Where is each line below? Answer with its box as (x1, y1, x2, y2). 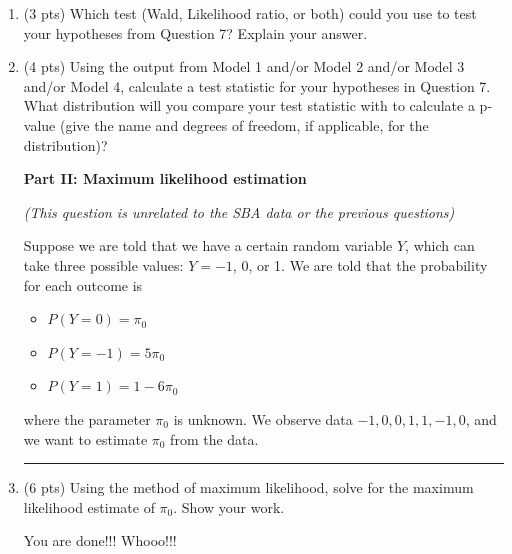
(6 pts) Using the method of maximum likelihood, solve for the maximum (23, 477, 474, 498)
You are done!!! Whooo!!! (23, 530, 177, 551)
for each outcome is (23, 274, 143, 295)
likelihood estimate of (23, 496, 155, 517)
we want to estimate (23, 428, 148, 449)
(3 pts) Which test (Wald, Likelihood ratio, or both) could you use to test (23, 3, 477, 23)
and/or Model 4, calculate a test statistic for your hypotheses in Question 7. (23, 75, 491, 96)
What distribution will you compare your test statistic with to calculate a (23, 95, 475, 116)
